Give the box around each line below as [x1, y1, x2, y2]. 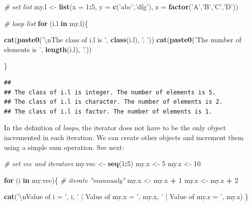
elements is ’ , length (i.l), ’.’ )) [4, 44, 92, 54]
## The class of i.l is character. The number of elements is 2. [4, 98, 223, 106]
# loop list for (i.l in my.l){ [4, 18, 88, 28]
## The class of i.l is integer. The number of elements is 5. [4, 88, 216, 96]
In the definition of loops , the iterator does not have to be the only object [4, 122, 226, 133]
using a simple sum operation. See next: [4, 142, 124, 152]
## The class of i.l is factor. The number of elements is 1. [4, 108, 213, 115]
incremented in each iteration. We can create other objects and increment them [4, 132, 244, 142]
